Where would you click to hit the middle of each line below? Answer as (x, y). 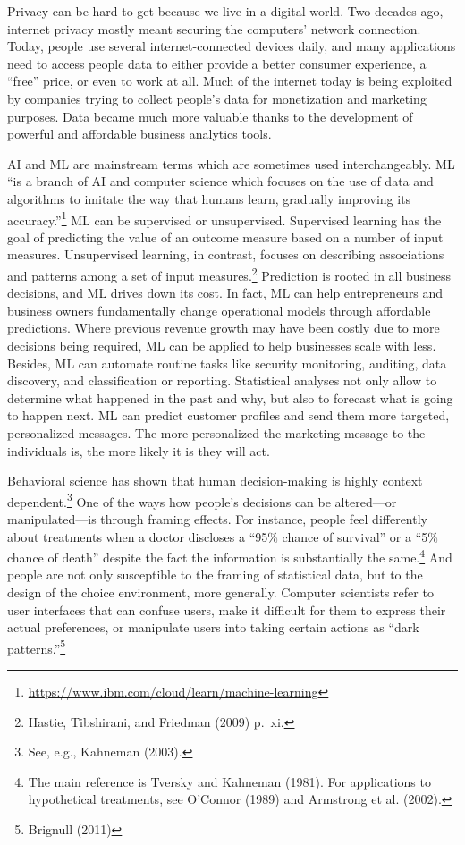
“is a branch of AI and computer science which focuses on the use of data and (220, 181)
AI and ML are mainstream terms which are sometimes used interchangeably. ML (231, 163)
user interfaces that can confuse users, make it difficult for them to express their (227, 609)
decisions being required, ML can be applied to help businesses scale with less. (222, 345)
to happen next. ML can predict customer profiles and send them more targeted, (228, 415)
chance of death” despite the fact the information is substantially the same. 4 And (230, 556)
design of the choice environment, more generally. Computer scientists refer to (220, 592)
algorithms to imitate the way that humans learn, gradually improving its (209, 198)
